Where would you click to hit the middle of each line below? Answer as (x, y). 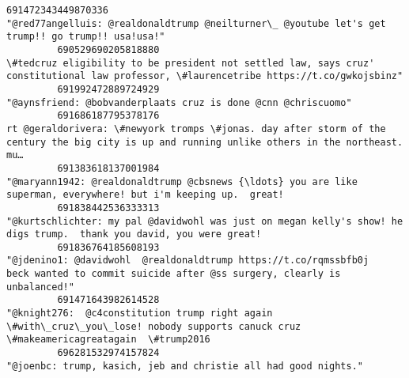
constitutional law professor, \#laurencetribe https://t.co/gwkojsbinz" (205, 76)
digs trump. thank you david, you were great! (134, 234)
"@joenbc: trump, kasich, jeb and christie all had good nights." (185, 366)
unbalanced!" (40, 287)
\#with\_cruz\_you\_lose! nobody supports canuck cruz (154, 326)
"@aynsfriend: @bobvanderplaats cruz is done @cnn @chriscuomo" (179, 102)
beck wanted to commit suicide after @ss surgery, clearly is (174, 274)
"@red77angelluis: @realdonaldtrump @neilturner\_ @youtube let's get (196, 23)
